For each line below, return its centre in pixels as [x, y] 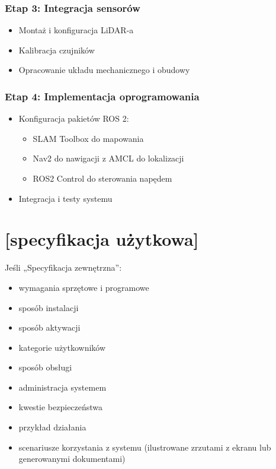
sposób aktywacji [49, 327]
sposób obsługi [45, 367]
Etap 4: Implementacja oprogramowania [102, 96]
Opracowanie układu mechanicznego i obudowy [104, 70]
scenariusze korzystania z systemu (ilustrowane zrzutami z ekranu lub [145, 447]
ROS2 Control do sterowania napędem [102, 178]
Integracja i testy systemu [65, 198]
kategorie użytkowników [62, 347]
